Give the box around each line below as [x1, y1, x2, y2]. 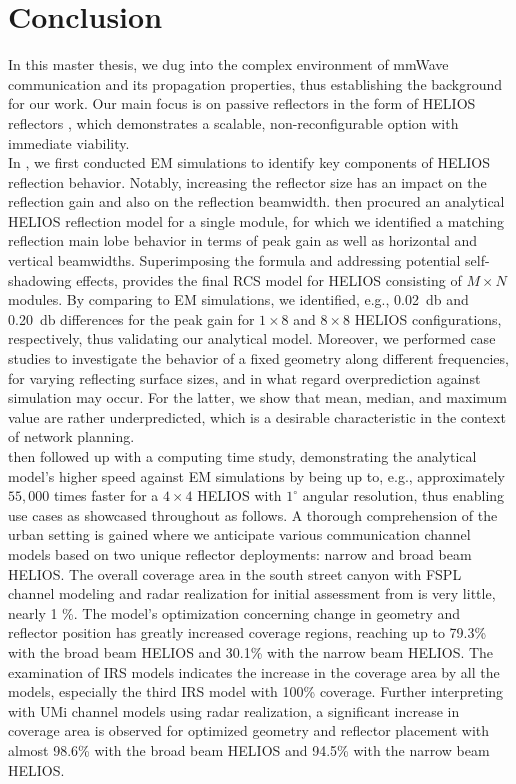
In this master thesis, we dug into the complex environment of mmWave [8, 54, 449, 75]
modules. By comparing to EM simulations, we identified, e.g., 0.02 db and [8, 289, 469, 310]
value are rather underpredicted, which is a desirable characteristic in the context [8, 406, 506, 427]
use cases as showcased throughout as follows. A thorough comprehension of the [8, 504, 498, 525]
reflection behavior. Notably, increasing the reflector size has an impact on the [8, 171, 487, 192]
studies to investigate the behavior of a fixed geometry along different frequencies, [8, 348, 509, 369]
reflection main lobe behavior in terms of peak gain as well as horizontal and [8, 230, 477, 251]
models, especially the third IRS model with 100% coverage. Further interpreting [8, 681, 504, 702]
